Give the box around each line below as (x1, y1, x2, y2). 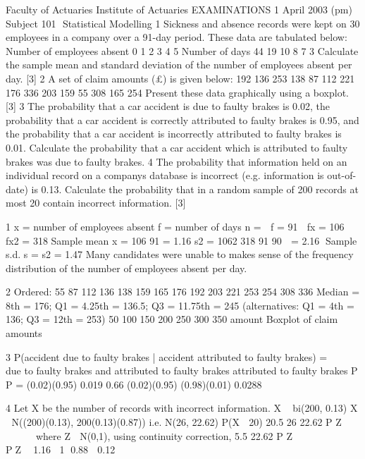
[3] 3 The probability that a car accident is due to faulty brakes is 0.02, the (6, 99, 330, 114)
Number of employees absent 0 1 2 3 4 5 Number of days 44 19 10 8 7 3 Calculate (6, 43, 359, 58)
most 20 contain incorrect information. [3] (6, 195, 186, 210)
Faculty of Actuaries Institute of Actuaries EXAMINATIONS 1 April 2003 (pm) (6, 2, 352, 16)
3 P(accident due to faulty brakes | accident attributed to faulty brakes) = (6, 349, 328, 364)
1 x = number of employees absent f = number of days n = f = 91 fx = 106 (6, 219, 345, 233)
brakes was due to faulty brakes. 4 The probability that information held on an (6, 154, 347, 169)
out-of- (327, 168, 357, 183)
